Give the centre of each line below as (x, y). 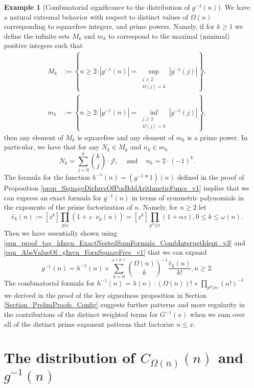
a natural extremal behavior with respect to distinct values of (96, 16)
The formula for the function (47, 177)
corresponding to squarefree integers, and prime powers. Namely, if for (109, 26)
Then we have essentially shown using (60, 233)
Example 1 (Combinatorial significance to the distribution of (97, 7)
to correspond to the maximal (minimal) (169, 36)
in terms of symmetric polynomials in (188, 197)
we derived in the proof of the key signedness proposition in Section (105, 295)
